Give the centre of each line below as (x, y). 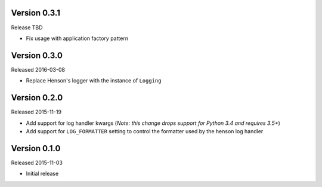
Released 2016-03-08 (38, 69)
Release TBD (27, 27)
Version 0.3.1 (36, 13)
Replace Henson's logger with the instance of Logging (94, 81)
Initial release (42, 174)
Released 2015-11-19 (36, 112)
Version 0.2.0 (37, 98)
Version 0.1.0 (36, 148)
